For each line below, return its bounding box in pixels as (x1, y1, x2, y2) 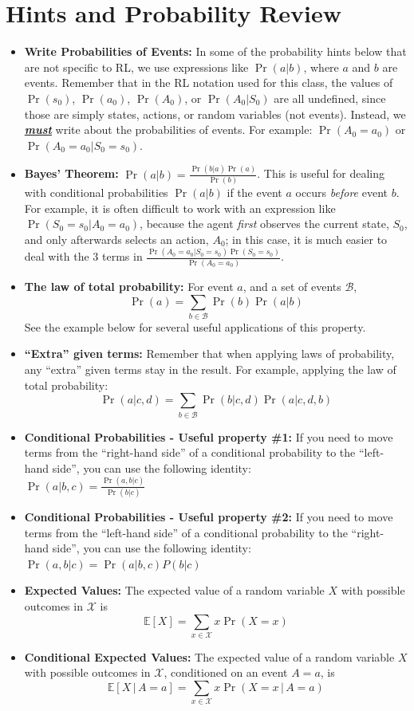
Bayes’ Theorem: (24, 165, 119, 182)
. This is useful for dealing (257, 165, 385, 182)
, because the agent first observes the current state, (140, 215, 389, 232)
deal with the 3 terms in (24, 248, 143, 265)
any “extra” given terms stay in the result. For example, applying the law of (24, 361, 396, 378)
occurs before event (295, 183, 388, 200)
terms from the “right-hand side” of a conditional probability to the (24, 444, 356, 461)
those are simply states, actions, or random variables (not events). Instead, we (24, 105, 406, 122)
